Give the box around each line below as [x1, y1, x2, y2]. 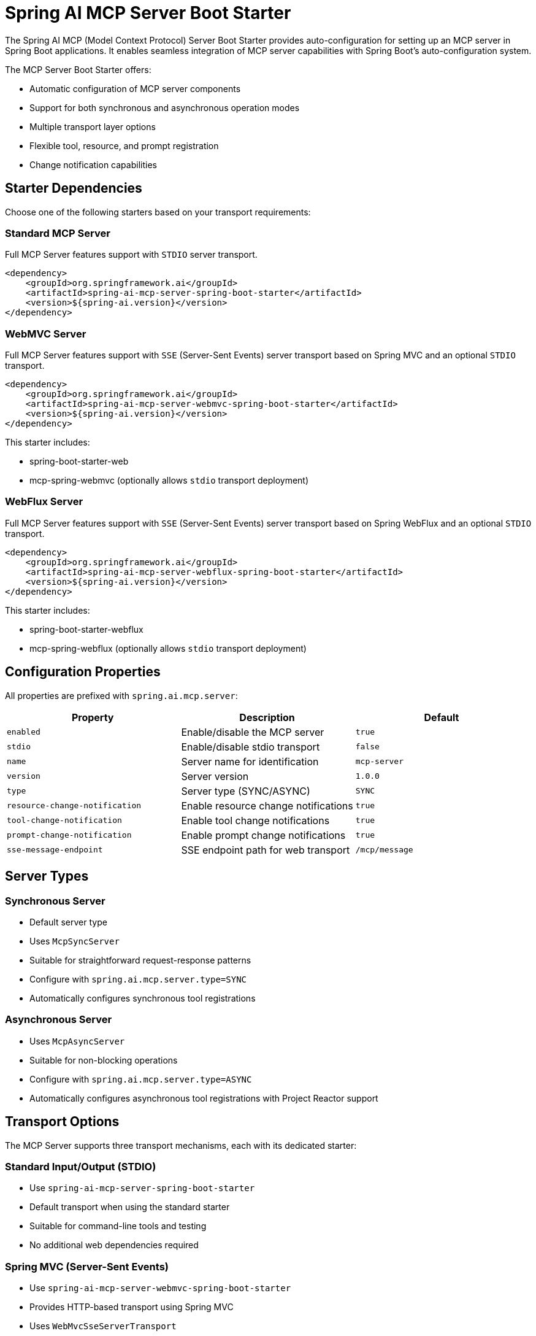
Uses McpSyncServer [29, 935, 120, 946]
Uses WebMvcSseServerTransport [29, 1321, 177, 1331]
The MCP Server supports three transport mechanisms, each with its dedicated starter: [5, 1140, 357, 1151]
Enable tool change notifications [181, 814, 330, 827]
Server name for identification [181, 755, 319, 768]
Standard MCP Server [5, 226, 110, 239]
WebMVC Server [5, 327, 86, 340]
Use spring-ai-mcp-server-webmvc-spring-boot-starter [29, 1283, 291, 1293]
